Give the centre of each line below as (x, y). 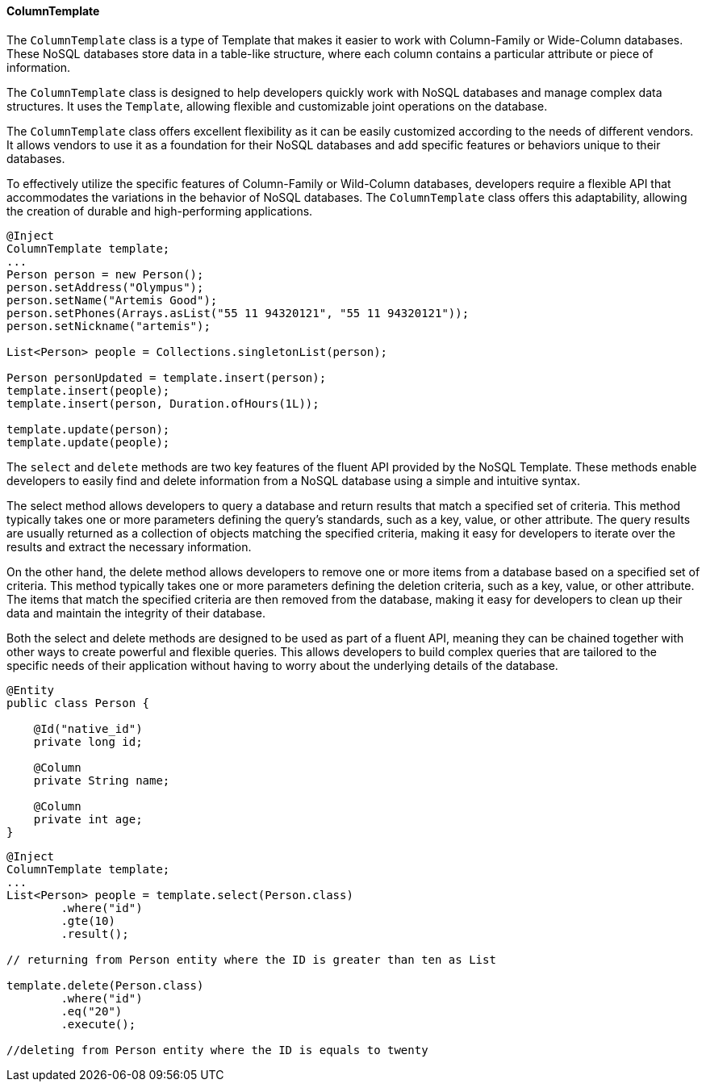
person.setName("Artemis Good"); (112, 300)
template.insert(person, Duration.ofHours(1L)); (163, 403)
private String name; (102, 780)
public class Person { (78, 703)
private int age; (88, 819)
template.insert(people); (88, 390)
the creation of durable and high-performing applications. (160, 211)
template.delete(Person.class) (105, 985)
